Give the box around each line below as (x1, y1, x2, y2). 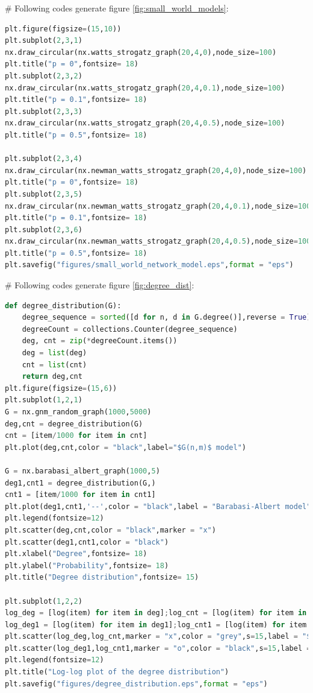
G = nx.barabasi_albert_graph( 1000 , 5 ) (5, 466, 160, 475)
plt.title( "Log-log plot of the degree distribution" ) (5, 668, 229, 677)
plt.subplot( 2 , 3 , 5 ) (5, 189, 82, 198)
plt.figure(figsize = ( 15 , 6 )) (5, 384, 117, 393)
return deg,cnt (22, 372, 82, 381)
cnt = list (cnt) (22, 360, 87, 369)
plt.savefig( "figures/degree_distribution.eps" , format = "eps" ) (5, 679, 268, 688)
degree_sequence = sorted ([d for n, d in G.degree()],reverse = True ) (22, 313, 311, 322)
